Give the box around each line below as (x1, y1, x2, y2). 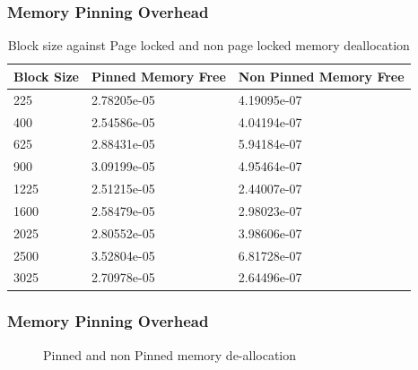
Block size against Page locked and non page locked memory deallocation (7, 36, 410, 55)
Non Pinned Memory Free (238, 66, 405, 85)
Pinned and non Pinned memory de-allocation (43, 345, 297, 364)
